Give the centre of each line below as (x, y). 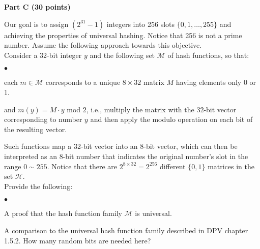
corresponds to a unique (83, 82)
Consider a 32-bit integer (43, 55)
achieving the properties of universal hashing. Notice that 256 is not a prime (123, 35)
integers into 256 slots (141, 24)
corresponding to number (43, 119)
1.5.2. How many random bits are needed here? (78, 240)
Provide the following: (38, 186)
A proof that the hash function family (63, 213)
